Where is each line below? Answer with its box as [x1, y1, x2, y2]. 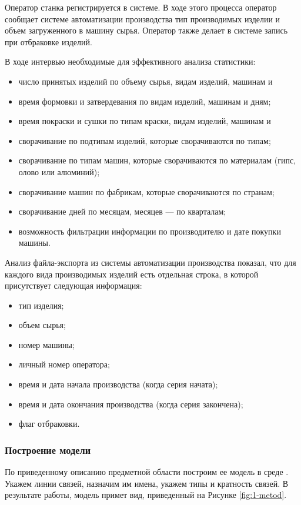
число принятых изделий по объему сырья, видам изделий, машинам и [18, 75, 273, 87]
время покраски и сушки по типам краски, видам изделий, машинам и [18, 115, 271, 127]
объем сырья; [18, 319, 66, 331]
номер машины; [18, 338, 75, 350]
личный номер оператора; [18, 358, 110, 370]
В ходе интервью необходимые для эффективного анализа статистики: [5, 55, 256, 68]
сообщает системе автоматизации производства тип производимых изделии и [5, 12, 280, 25]
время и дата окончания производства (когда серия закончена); [18, 397, 243, 410]
